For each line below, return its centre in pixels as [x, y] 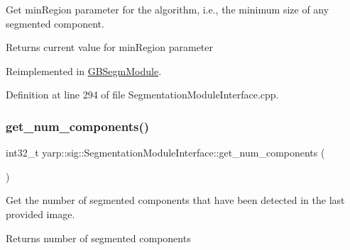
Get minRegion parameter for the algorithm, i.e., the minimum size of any [168, 9]
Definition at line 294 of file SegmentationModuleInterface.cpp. [142, 95]
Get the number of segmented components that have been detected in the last [175, 200]
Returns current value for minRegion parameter [109, 47]
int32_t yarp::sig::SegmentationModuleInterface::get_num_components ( [165, 153]
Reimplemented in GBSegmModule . [84, 70]
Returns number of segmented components [98, 238]
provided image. [40, 214]
